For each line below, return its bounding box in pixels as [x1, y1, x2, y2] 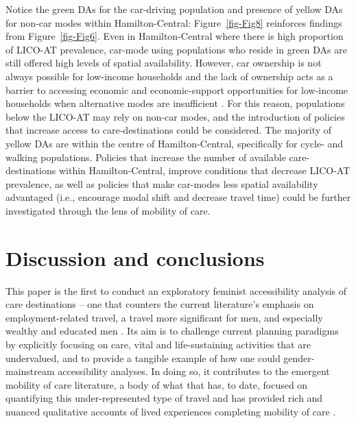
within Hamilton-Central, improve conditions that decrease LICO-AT [58, 163, 351, 178]
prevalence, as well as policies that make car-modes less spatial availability [5, 176, 318, 191]
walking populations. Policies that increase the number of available [5, 149, 286, 164]
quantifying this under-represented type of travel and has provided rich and [5, 391, 323, 405]
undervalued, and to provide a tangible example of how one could [5, 350, 281, 365]
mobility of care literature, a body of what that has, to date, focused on [5, 377, 308, 391]
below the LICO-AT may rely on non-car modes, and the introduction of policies [5, 109, 345, 123]
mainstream [5, 364, 55, 378]
